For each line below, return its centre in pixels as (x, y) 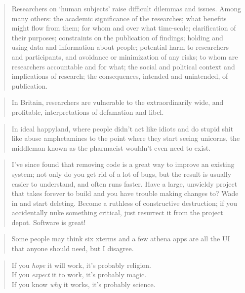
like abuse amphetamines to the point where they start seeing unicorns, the (126, 138)
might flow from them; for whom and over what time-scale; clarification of (124, 28)
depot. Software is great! (49, 222)
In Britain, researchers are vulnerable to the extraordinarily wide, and (118, 102)
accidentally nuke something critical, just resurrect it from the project (117, 212)
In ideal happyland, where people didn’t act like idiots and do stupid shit (122, 128)
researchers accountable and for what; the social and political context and (123, 66)
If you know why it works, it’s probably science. (83, 284)
